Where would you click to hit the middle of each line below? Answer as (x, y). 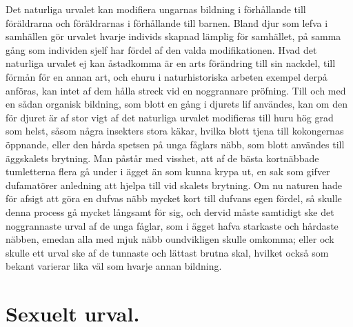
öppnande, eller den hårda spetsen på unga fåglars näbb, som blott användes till (175, 144)
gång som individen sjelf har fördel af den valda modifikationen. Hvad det (161, 49)
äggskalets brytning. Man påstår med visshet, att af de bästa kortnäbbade (162, 158)
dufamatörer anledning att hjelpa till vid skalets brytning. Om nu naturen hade (174, 185)
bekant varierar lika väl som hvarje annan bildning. (114, 266)
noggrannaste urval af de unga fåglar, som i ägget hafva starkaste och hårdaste (172, 225)
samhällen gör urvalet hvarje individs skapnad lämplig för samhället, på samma (173, 36)
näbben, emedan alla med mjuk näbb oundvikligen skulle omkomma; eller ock (170, 239)
